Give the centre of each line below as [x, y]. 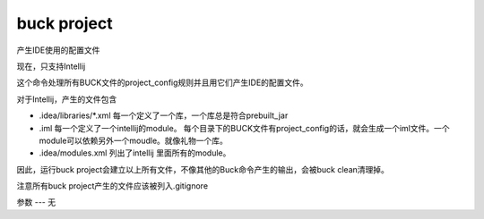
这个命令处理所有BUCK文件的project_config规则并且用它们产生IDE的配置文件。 [162, 83]
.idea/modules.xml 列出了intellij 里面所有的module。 [135, 153]
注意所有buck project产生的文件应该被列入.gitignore [112, 186]
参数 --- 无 [36, 202]
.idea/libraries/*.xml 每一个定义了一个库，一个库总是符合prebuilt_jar [164, 115]
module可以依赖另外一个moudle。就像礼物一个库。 [134, 140]
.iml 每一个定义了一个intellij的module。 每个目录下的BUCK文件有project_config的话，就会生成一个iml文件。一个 [244, 128]
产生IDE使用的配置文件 [58, 50]
